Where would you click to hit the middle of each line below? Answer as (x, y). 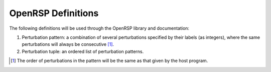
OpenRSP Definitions (54, 13)
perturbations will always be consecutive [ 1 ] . (68, 44)
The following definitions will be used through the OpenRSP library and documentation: (99, 28)
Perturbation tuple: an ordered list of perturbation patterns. (83, 51)
